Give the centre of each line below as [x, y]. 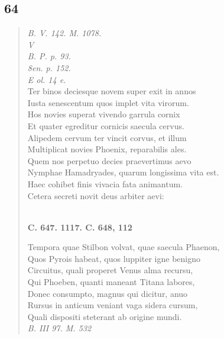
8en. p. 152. [49, 67]
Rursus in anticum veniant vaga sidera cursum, [113, 305]
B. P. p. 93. [49, 56]
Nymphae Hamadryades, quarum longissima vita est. [123, 172]
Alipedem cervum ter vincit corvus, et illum [107, 137]
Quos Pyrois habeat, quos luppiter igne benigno [114, 258]
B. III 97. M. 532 [59, 328]
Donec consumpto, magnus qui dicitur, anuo [108, 293]
